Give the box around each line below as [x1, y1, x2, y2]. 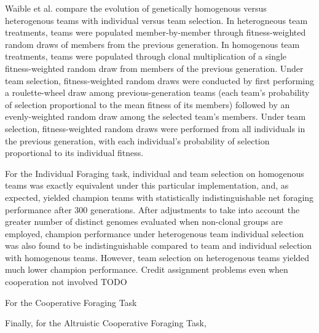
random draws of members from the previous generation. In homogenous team [5, 37, 300, 50]
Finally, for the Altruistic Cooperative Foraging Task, [5, 316, 207, 329]
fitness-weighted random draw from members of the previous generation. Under [5, 61, 304, 74]
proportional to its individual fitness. [5, 146, 144, 159]
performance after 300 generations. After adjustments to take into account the [5, 203, 300, 216]
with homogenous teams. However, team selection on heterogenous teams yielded [5, 251, 310, 264]
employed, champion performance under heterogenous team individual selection [5, 227, 304, 240]
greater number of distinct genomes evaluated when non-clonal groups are [5, 215, 283, 228]
